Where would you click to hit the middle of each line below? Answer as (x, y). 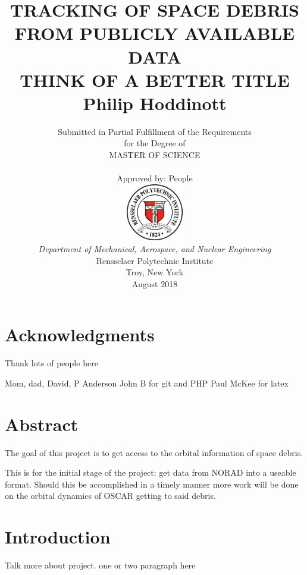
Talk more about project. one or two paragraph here (100, 565)
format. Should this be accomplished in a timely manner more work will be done (152, 484)
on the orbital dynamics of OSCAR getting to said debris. (110, 496)
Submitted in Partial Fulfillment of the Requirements (155, 131)
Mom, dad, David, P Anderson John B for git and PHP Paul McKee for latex (147, 383)
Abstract (42, 424)
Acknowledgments (80, 334)
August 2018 (155, 283)
